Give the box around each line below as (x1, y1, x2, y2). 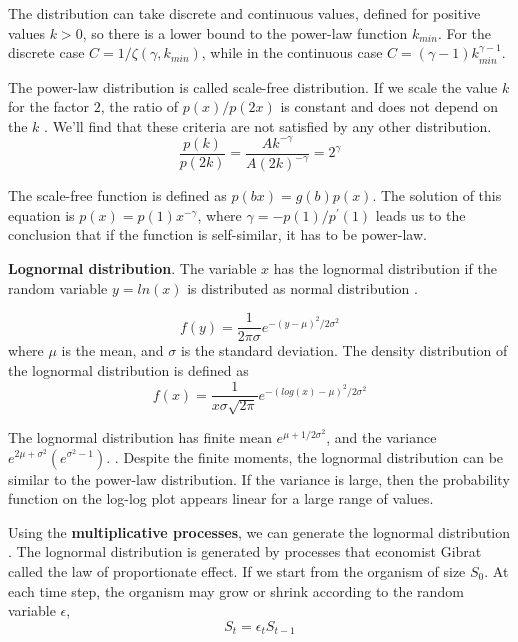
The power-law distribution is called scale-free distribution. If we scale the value (8, 76, 498, 97)
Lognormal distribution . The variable (8, 258, 257, 279)
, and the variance (326, 426, 437, 447)
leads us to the (375, 204, 466, 225)
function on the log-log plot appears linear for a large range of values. (8, 488, 434, 509)
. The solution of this (372, 185, 502, 206)
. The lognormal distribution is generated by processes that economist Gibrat (8, 541, 482, 562)
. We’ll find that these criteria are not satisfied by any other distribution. (44, 115, 492, 136)
